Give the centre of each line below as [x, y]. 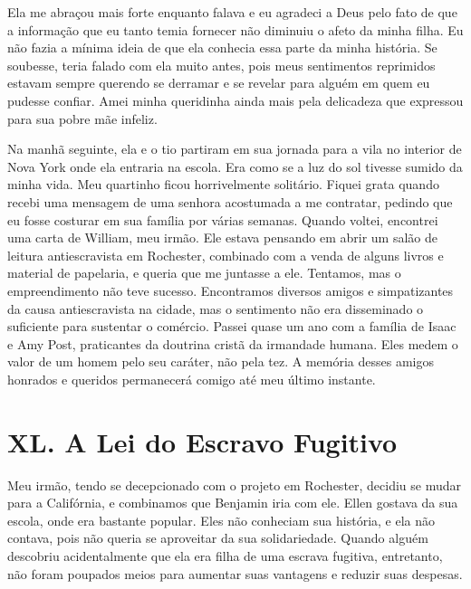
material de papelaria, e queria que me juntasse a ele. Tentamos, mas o [204, 273]
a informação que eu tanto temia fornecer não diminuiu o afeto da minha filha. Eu [235, 29]
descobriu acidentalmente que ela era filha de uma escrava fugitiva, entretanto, [225, 555]
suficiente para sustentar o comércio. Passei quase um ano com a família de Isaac [232, 326]
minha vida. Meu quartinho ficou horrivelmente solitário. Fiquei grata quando [223, 184]
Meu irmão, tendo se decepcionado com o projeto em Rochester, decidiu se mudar [235, 484]
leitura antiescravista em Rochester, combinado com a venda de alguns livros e [226, 255]
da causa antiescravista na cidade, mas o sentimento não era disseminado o [216, 308]
